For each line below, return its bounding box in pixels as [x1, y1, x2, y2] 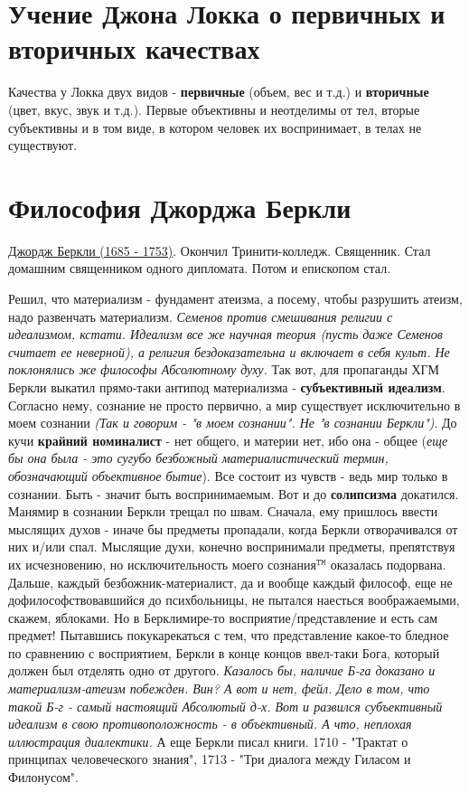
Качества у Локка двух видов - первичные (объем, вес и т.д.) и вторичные [8, 82, 429, 101]
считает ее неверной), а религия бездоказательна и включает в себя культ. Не [8, 342, 450, 361]
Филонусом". [8, 768, 79, 787]
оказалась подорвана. [330, 554, 446, 573]
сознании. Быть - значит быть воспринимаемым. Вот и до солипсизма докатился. [8, 484, 459, 503]
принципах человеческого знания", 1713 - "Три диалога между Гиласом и [8, 750, 411, 768]
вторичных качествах [8, 30, 260, 67]
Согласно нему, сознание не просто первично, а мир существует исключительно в [8, 395, 461, 414]
